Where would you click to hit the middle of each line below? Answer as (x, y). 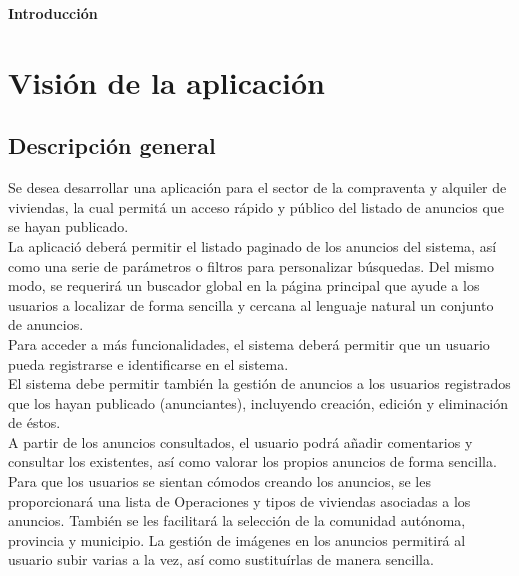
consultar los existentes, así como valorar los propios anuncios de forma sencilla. (252, 461)
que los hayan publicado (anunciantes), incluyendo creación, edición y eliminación (258, 402)
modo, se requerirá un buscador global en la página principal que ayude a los (244, 285)
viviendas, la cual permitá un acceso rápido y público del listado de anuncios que (256, 206)
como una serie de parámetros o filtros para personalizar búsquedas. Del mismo (251, 265)
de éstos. (34, 422)
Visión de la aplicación (166, 81)
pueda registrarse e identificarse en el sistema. (148, 363)
